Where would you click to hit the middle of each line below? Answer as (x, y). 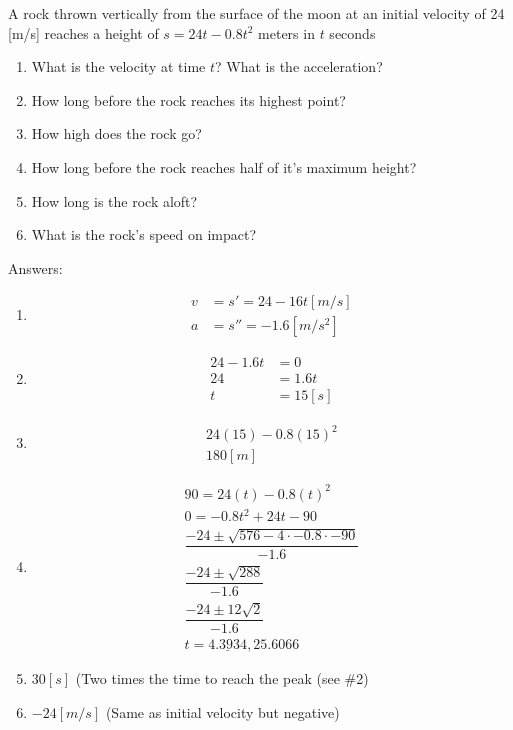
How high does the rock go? (116, 133)
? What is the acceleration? (299, 66)
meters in (286, 32)
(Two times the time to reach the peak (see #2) (222, 678)
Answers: (35, 267)
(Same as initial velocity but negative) (222, 711)
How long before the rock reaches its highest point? (188, 99)
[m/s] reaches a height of (83, 32)
